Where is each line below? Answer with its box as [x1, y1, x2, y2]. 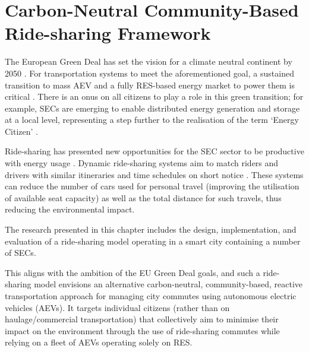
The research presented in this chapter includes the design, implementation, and [5, 223, 297, 236]
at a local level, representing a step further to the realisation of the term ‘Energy [5, 113, 299, 126]
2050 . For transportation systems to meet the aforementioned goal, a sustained [5, 66, 294, 79]
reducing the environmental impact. [5, 203, 135, 215]
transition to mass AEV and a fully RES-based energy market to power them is [5, 78, 295, 91]
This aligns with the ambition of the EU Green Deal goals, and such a [5, 266, 260, 278]
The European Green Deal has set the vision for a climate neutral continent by [5, 55, 292, 68]
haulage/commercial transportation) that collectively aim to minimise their [5, 313, 279, 325]
